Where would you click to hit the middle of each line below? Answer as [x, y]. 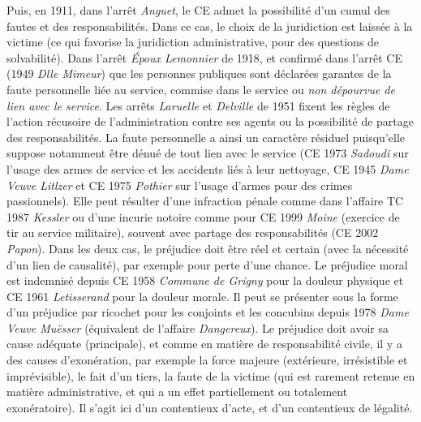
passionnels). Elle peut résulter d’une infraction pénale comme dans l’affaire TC [205, 201]
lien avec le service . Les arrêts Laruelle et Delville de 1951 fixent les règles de [198, 105]
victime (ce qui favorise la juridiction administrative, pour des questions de [193, 42]
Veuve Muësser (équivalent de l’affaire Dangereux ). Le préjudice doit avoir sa [198, 327]
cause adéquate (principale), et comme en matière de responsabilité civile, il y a [204, 344]
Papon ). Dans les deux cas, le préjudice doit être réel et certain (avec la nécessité [208, 248]
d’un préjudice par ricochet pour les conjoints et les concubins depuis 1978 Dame [208, 312]
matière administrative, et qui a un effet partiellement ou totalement [177, 392]
